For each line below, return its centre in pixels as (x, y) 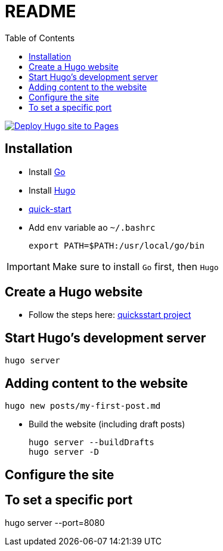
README (41, 11)
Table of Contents (40, 38)
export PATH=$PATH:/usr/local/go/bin (117, 245)
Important (28, 266)
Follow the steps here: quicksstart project (110, 315)
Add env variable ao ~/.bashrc (92, 227)
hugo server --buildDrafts (92, 443)
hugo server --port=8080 (55, 523)
